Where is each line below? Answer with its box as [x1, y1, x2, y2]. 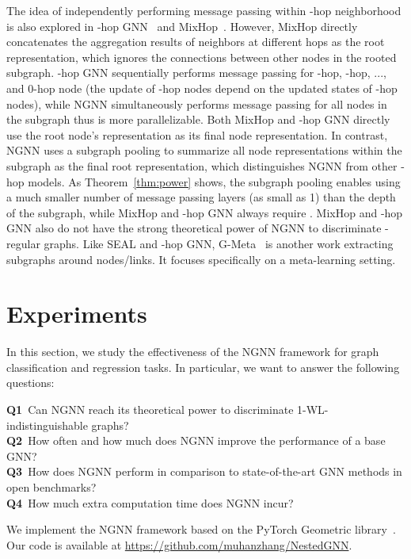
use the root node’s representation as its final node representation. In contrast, [6, 126, 388, 143]
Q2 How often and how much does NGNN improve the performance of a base [6, 432, 386, 449]
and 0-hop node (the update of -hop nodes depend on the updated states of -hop [6, 79, 398, 96]
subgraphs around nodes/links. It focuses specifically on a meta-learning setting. [6, 251, 396, 267]
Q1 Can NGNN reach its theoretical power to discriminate [6, 401, 294, 417]
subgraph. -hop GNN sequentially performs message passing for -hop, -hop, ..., [6, 64, 386, 81]
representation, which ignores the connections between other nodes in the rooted [6, 48, 397, 65]
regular [6, 235, 40, 251]
